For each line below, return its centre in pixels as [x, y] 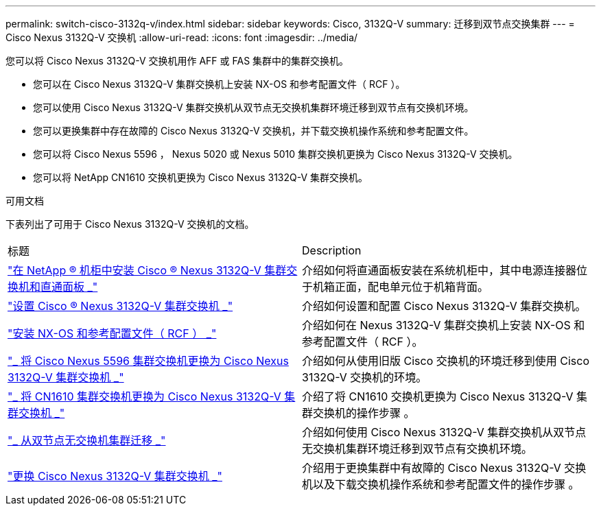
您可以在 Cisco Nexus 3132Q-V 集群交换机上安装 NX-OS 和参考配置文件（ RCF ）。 [219, 84]
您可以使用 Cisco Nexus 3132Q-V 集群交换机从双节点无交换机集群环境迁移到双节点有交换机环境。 [254, 107]
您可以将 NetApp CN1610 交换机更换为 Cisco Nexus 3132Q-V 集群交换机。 [201, 177]
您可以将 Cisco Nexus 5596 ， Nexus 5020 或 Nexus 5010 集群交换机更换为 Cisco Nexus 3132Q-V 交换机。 [275, 154]
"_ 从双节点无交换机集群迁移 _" [87, 440]
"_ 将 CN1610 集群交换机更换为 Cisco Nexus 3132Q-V [144, 396]
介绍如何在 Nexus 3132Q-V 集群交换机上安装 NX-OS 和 [444, 325]
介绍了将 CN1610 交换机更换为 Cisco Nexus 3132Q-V [438, 396]
